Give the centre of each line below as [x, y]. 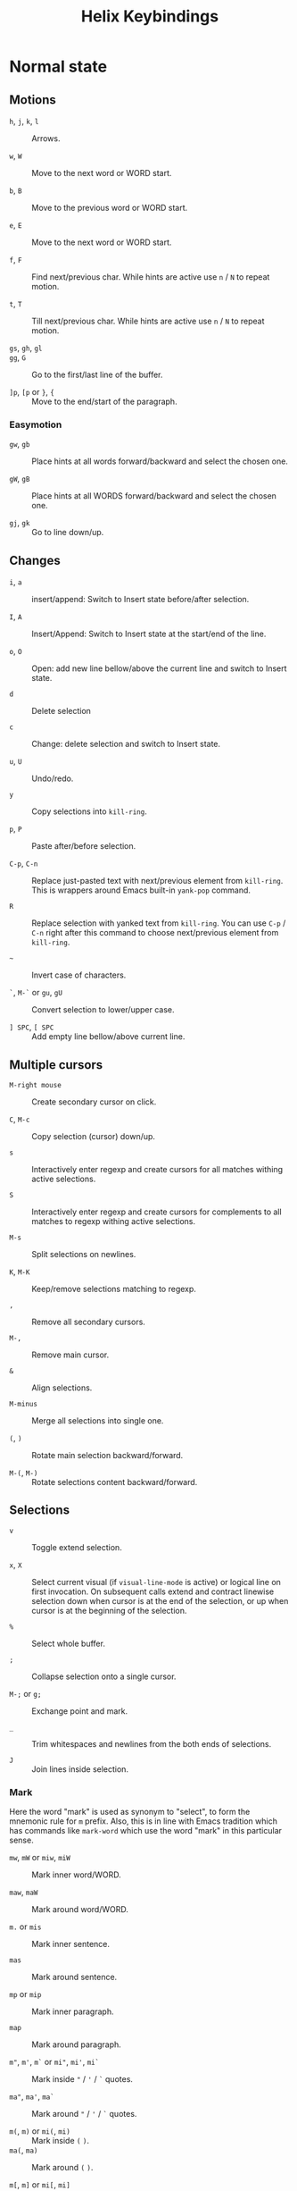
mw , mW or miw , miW [40, 1858]
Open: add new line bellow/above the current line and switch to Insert [159, 668]
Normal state [58, 67]
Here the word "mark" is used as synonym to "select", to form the [130, 1812]
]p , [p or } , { [32, 392]
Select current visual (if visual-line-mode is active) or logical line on [156, 1582]
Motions [33, 100]
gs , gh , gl [26, 348]
